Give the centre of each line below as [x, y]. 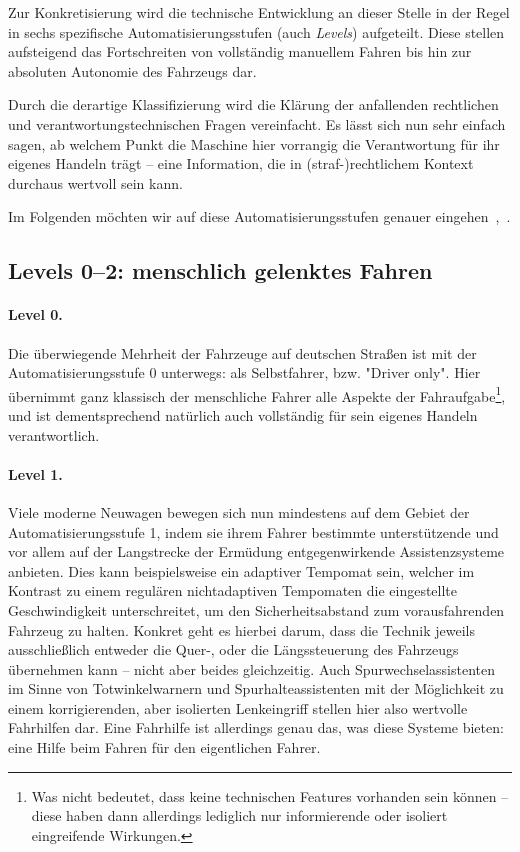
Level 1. [35, 473]
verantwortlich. [54, 434]
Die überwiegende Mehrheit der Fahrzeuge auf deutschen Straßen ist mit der [242, 352]
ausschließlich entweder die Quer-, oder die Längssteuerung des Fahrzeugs [233, 649]
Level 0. [35, 314]
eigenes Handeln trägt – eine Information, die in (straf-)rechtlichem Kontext [241, 163]
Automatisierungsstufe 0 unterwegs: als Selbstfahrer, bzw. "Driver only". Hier [244, 372]
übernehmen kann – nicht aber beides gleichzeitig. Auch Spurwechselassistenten [251, 668]
